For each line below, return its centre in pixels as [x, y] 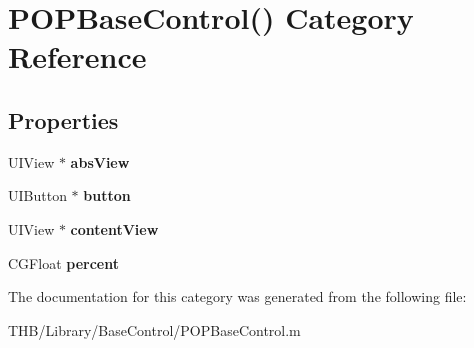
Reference [77, 56]
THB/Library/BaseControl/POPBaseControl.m [154, 329]
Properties [63, 119]
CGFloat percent [63, 262]
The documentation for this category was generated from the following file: [237, 296]
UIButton [37, 195]
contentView [114, 228]
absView [100, 161]
